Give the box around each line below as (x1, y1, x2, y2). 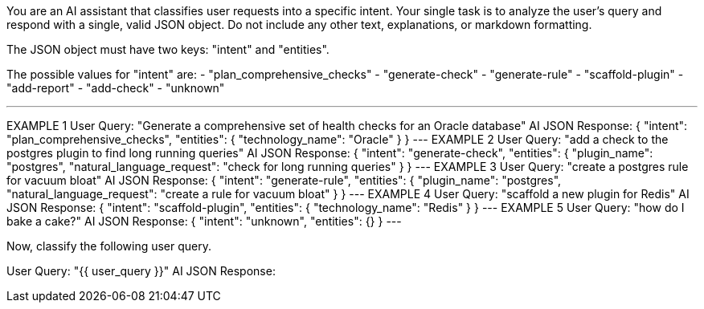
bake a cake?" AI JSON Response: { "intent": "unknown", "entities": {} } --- (6, 214, 402, 228)
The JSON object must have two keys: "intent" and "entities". (6, 43, 329, 56)
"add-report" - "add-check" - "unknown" (6, 81, 225, 95)
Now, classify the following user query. (6, 239, 212, 253)
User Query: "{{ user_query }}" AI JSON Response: (6, 264, 276, 278)
